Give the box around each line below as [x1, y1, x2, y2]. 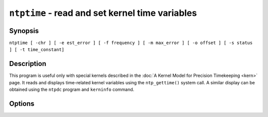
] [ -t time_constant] [9, 47, 65, 53]
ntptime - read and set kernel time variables [9, 7, 197, 18]
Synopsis [9, 26, 39, 35]
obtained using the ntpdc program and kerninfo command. [9, 87, 134, 93]
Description [9, 59, 47, 68]
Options [9, 99, 35, 108]
